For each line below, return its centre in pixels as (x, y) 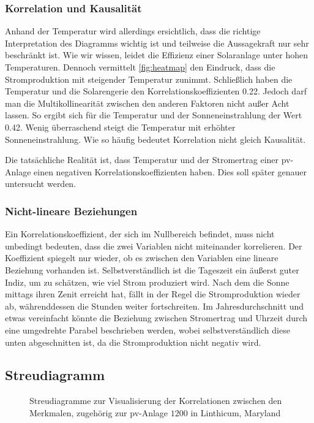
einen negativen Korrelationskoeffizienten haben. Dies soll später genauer (170, 171)
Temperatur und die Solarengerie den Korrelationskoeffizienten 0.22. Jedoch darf (156, 91)
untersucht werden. (41, 184)
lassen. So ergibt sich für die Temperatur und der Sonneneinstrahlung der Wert (154, 115)
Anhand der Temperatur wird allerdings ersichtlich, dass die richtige (133, 31)
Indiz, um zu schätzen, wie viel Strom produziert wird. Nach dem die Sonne (147, 282)
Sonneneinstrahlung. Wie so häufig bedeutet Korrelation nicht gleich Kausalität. (155, 139)
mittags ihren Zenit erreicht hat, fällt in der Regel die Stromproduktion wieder (153, 294)
